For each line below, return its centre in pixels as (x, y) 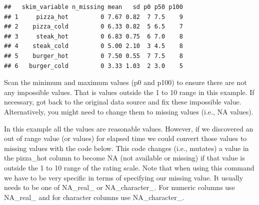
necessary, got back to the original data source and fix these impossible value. (123, 102)
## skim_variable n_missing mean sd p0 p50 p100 (93, 7)
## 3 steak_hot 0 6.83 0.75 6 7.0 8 (93, 36)
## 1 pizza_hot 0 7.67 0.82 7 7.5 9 (93, 17)
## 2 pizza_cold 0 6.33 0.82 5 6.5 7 (93, 27)
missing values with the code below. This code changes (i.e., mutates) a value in (126, 148)
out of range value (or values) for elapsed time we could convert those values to (125, 138)
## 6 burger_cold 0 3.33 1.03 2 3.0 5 (93, 66)
